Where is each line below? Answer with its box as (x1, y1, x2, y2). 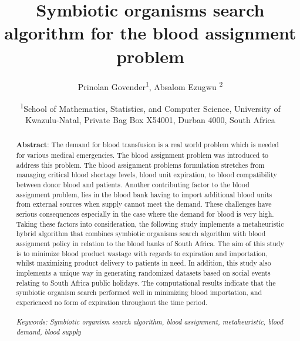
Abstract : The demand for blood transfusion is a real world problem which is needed (16, 140, 279, 150)
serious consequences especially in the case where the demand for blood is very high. (16, 208, 274, 218)
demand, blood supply (16, 326, 81, 336)
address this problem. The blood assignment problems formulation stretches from (16, 160, 265, 170)
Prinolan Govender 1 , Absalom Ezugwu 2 (77, 78, 223, 92)
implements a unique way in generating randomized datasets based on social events (16, 267, 271, 277)
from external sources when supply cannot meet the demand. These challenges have (16, 199, 272, 209)
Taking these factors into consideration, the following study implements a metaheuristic (16, 218, 284, 229)
